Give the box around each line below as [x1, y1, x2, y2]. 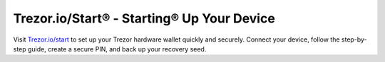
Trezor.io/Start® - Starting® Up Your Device [13, 11, 276, 26]
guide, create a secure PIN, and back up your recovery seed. [27, 44, 207, 53]
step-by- [341, 35, 367, 44]
